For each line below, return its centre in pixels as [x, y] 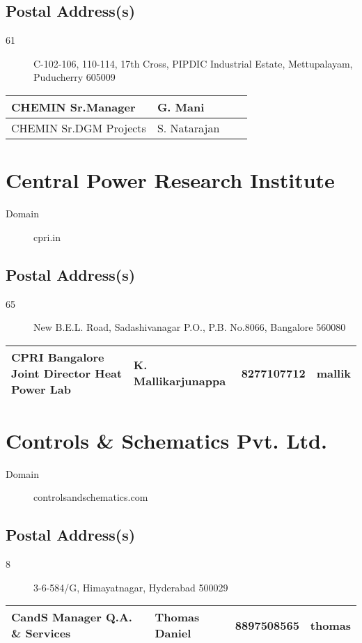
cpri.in [47, 237]
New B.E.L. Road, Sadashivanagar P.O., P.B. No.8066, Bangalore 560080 [190, 327]
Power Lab [41, 389]
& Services [41, 633]
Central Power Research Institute [170, 180]
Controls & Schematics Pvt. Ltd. [166, 440]
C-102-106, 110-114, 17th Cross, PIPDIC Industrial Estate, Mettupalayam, [193, 63]
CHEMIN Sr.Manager [73, 107]
